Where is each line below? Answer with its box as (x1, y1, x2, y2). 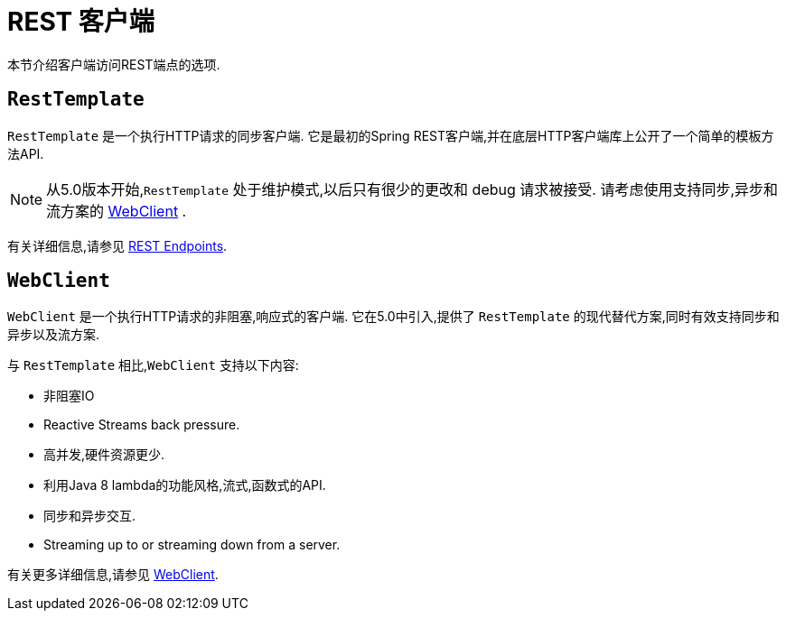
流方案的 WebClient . (46, 201, 187, 220)
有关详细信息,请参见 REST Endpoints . (7, 237, 228, 254)
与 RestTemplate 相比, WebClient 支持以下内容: (7, 357, 299, 374)
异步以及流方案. (7, 327, 100, 343)
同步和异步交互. (43, 508, 136, 524)
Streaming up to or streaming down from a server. (43, 537, 341, 553)
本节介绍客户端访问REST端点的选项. (7, 56, 220, 72)
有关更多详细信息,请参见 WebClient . (7, 567, 219, 583)
